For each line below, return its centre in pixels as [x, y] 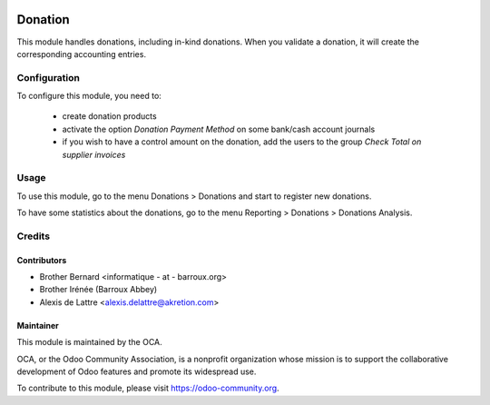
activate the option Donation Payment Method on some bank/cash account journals [219, 129]
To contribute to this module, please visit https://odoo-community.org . [148, 388]
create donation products [110, 116]
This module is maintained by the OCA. [89, 342]
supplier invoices [94, 154]
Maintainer [38, 325]
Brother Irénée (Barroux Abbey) [98, 290]
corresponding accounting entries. [82, 54]
